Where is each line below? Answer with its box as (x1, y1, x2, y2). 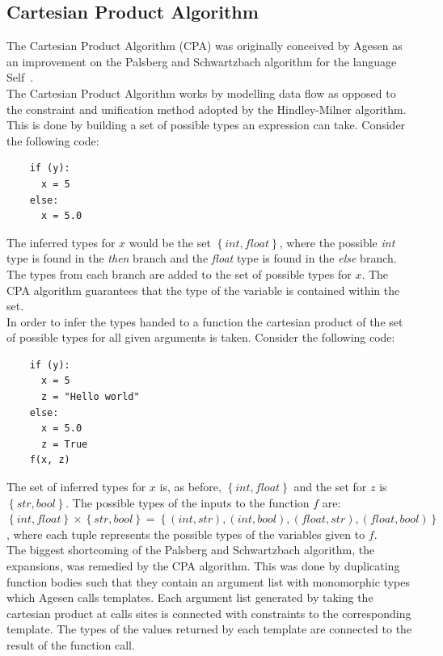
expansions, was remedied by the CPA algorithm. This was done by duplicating (6, 557, 400, 574)
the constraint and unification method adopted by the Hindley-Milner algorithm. (6, 100, 407, 117)
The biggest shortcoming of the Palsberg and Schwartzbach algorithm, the (6, 541, 375, 558)
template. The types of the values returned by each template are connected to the (6, 620, 412, 637)
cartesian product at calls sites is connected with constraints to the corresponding (6, 604, 411, 621)
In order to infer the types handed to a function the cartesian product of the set (6, 313, 403, 330)
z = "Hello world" (40, 391, 140, 403)
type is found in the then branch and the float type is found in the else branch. (6, 250, 397, 267)
